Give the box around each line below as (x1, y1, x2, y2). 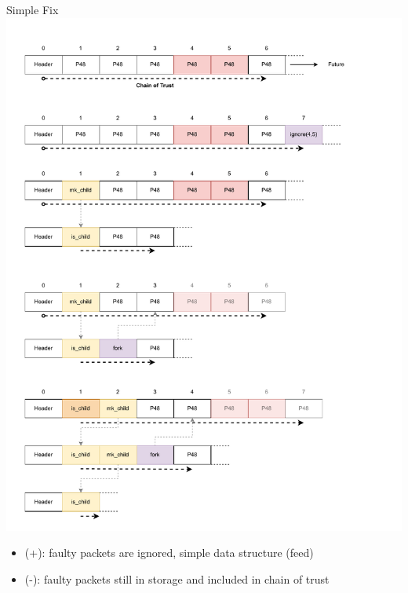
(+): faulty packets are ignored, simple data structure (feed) (24, 544, 314, 561)
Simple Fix (6, 2, 59, 17)
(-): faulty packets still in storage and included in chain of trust (24, 571, 330, 588)
